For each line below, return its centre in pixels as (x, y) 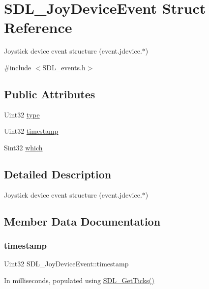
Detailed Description (58, 174)
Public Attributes (50, 94)
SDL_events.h (64, 67)
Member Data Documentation (82, 221)
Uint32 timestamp (31, 131)
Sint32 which (23, 147)
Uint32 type (22, 114)
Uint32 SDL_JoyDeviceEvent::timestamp (66, 264)
